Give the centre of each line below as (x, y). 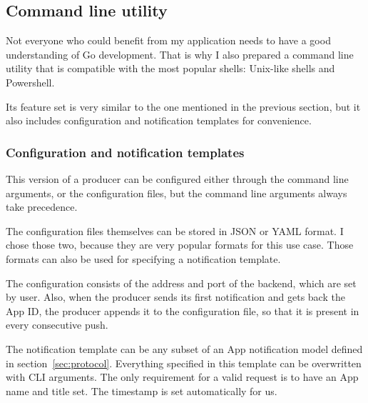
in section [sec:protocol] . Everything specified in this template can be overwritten (184, 363)
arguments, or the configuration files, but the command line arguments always (177, 193)
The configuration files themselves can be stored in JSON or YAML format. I (175, 230)
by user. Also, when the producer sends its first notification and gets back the (175, 297)
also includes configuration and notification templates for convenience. (159, 120)
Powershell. (30, 82)
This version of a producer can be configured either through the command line (177, 178)
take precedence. (42, 207)
